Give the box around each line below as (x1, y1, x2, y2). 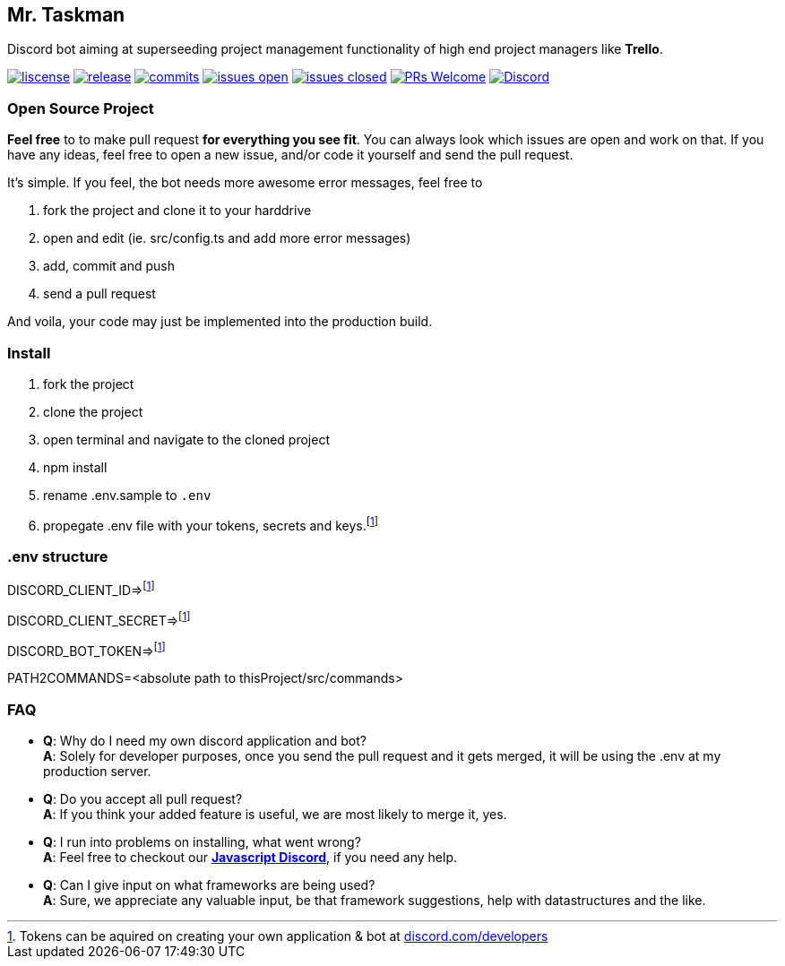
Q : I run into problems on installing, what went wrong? (43, 834, 361, 850)
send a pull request (43, 286, 156, 302)
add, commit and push (43, 258, 175, 274)
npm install (43, 459, 108, 475)
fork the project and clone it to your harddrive (43, 203, 312, 219)
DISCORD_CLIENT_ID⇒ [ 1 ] (7, 580, 155, 598)
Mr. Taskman (7, 4, 125, 26)
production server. (43, 763, 151, 780)
